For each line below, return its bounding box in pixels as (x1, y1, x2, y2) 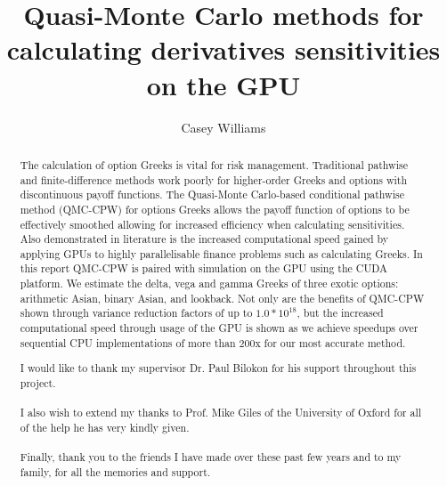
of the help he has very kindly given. (20, 419, 190, 434)
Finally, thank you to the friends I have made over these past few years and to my (20, 450, 402, 465)
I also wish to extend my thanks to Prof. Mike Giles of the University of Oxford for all (20, 405, 422, 420)
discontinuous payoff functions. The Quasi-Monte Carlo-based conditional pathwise (20, 187, 404, 202)
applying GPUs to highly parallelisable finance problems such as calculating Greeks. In (20, 246, 423, 261)
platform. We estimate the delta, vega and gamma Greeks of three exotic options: (20, 276, 399, 291)
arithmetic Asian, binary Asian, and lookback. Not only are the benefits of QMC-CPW (20, 290, 425, 305)
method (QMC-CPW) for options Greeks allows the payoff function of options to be (20, 201, 410, 216)
